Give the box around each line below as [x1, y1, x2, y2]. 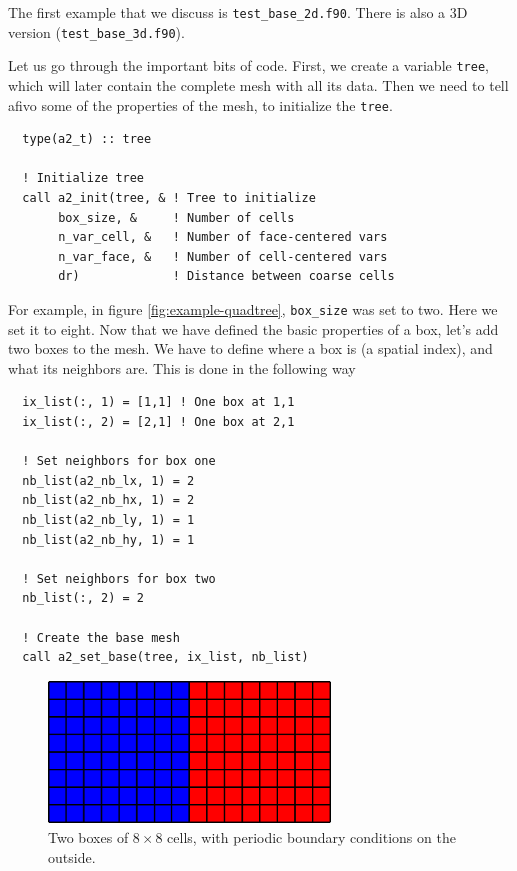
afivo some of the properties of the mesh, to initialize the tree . [8, 94, 393, 115]
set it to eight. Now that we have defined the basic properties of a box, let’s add [8, 318, 499, 339]
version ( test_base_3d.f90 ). [8, 21, 185, 42]
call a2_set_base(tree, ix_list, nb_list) [22, 650, 309, 665]
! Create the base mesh [22, 630, 180, 645]
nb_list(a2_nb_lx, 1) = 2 [22, 473, 195, 488]
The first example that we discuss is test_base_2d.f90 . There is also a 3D [8, 2, 468, 22]
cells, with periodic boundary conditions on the [167, 826, 456, 847]
